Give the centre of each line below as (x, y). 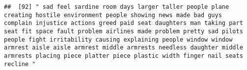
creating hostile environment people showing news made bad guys (113, 15)
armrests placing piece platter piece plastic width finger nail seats (123, 56)
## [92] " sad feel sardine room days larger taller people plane (117, 7)
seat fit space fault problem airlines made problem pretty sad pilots (123, 31)
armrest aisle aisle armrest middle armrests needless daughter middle (123, 48)
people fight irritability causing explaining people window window (118, 39)
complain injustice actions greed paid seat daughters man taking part (123, 23)
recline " (20, 64)
